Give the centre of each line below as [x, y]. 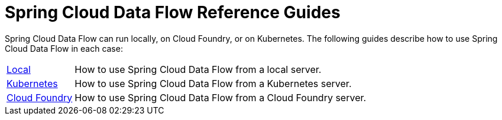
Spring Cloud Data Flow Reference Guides [173, 12]
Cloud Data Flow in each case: [64, 48]
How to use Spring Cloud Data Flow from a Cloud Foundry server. [221, 97]
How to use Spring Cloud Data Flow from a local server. [198, 69]
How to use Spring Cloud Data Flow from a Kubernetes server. [213, 83]
